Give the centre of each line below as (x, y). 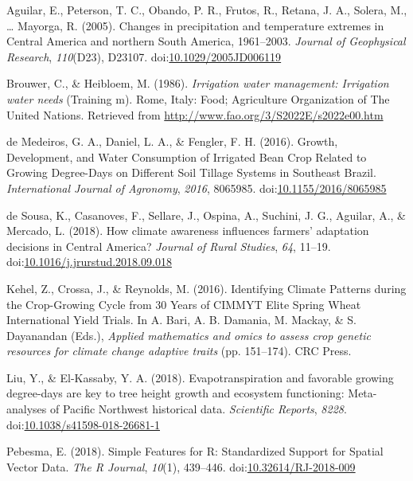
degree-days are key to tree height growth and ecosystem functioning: (175, 393)
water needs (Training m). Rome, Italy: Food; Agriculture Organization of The (198, 98)
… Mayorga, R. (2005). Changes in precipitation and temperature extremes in (195, 25)
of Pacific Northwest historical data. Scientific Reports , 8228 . (198, 409)
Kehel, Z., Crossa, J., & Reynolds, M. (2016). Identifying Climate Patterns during (206, 288)
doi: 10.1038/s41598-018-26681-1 (83, 424)
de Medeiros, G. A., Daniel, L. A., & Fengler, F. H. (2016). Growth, (172, 141)
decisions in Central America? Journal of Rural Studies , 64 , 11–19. (169, 246)
